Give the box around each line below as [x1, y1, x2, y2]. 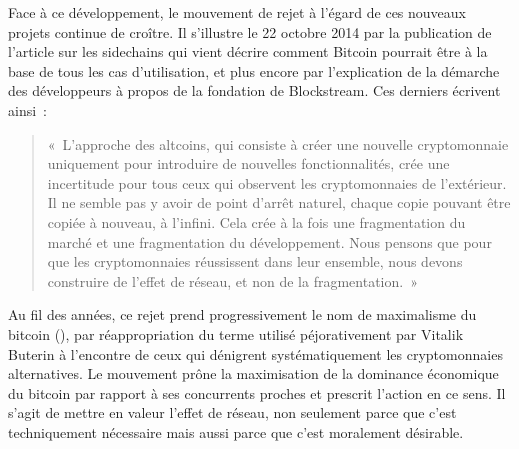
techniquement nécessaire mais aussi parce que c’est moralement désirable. [8, 421, 464, 442]
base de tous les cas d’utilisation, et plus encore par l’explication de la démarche [8, 60, 500, 81]
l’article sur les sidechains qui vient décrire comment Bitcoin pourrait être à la [8, 41, 488, 62]
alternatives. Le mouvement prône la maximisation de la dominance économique [8, 363, 499, 384]
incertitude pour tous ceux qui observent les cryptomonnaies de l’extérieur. [47, 172, 507, 193]
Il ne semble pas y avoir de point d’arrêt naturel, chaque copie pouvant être [47, 192, 511, 213]
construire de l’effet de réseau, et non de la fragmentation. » [47, 270, 418, 291]
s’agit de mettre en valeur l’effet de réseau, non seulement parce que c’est [8, 402, 457, 423]
